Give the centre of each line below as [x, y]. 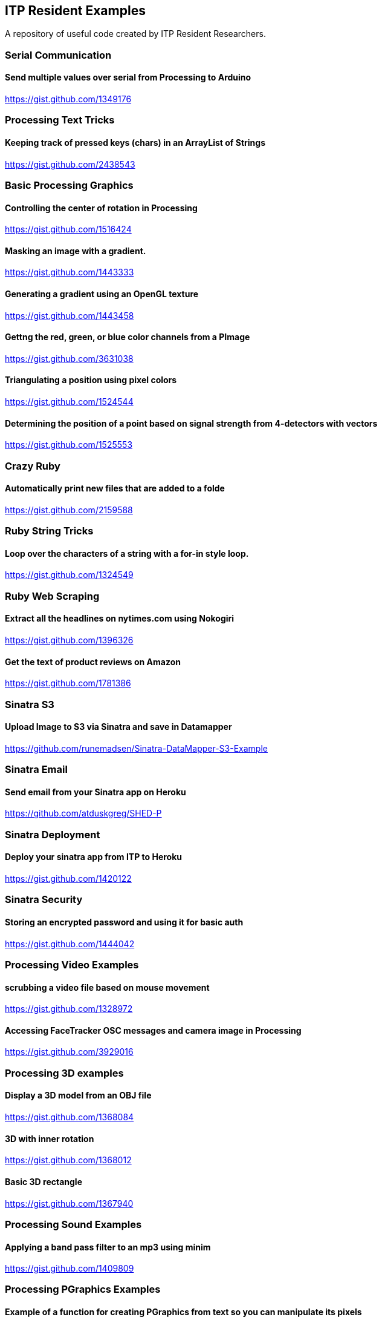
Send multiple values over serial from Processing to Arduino [128, 77]
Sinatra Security [44, 900]
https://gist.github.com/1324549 [69, 575]
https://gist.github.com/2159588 [69, 510]
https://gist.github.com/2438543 [70, 164]
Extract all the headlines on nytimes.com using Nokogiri [120, 619]
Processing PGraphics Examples [83, 1289]
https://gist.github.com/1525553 [69, 445]
